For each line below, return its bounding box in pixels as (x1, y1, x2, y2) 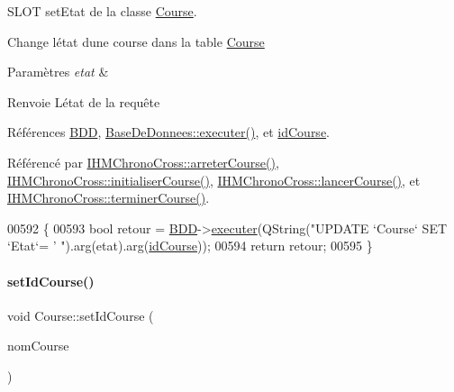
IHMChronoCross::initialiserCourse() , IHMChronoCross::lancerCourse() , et (7, 170, 421, 189)
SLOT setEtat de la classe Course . (7, 2, 197, 20)
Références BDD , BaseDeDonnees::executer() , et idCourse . (7, 123, 331, 141)
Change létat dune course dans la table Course (7, 32, 265, 50)
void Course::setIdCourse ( (7, 305, 154, 324)
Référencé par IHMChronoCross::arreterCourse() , (7, 152, 279, 171)
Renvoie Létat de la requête (7, 92, 160, 111)
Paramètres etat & (7, 62, 109, 81)
